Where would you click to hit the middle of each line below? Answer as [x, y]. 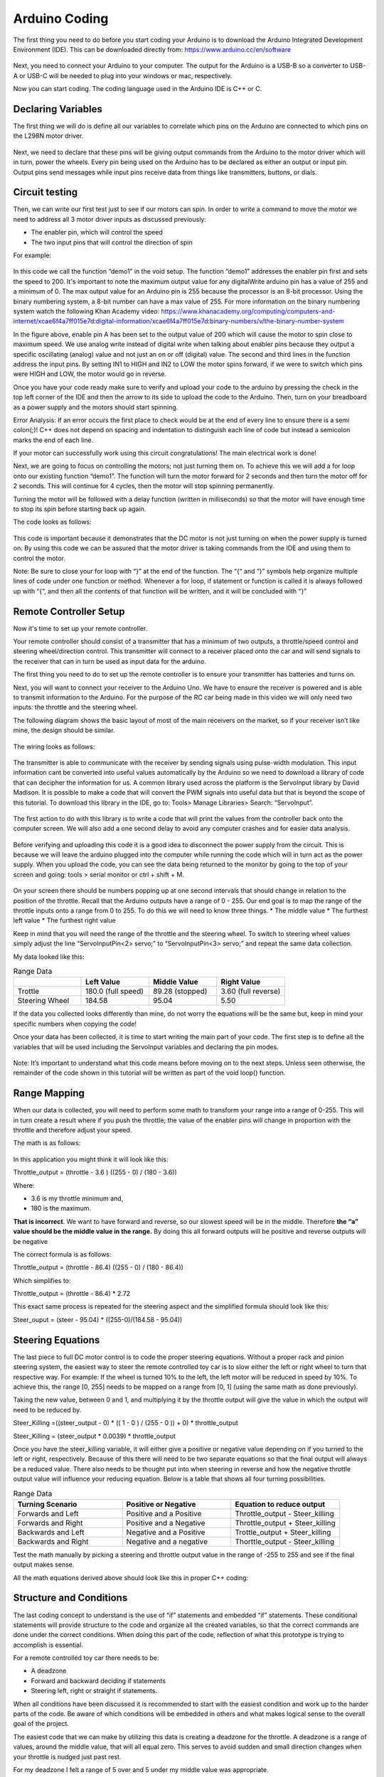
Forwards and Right [50, 1523]
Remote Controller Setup [69, 611]
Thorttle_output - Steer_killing [285, 1541]
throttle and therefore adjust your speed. [73, 1130]
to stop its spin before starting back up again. [80, 509]
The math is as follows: [47, 1143]
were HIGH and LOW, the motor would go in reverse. [90, 374]
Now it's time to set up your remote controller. [80, 628]
